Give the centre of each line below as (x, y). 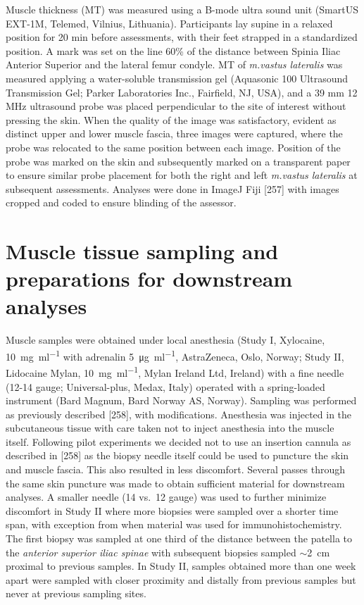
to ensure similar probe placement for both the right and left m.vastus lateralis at (182, 175)
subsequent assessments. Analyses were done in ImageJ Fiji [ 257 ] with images (172, 188)
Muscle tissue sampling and (142, 251)
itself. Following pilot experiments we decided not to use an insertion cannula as (178, 441)
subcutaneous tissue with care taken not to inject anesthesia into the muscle (170, 428)
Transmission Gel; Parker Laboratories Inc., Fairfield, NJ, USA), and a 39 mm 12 (182, 92)
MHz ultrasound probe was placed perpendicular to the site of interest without (176, 106)
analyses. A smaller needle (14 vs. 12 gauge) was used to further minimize (166, 497)
